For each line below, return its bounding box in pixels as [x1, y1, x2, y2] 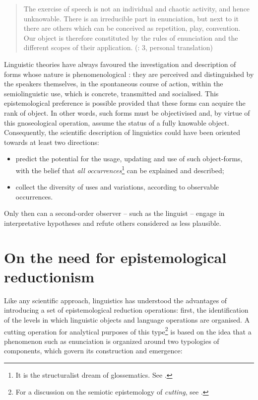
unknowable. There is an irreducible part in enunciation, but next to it [23, 13, 239, 23]
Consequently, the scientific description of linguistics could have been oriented [4, 127, 241, 137]
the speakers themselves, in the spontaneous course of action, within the [4, 78, 223, 89]
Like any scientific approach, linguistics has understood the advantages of [4, 295, 227, 305]
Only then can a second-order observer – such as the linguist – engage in [4, 208, 225, 218]
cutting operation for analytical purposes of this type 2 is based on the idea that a [4, 325, 252, 336]
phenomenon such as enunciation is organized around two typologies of [4, 335, 219, 346]
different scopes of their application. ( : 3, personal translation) [23, 42, 213, 53]
